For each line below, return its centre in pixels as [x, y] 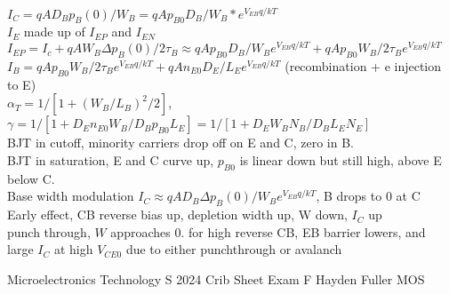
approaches [140, 231]
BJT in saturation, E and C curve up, [111, 159]
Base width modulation [71, 196]
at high [73, 249]
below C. [31, 178]
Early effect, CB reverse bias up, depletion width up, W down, [177, 215]
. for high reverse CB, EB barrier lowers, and [303, 231]
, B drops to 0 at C [368, 196]
